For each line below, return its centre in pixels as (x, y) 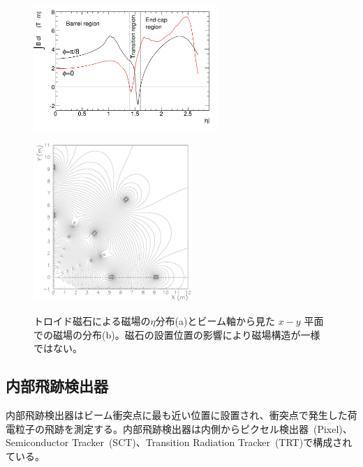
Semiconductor (37, 442)
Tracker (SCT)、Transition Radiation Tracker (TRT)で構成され (212, 442)
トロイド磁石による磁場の (92, 320)
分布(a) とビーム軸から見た (215, 320)
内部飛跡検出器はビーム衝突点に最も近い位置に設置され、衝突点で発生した (177, 414)
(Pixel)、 (333, 428)
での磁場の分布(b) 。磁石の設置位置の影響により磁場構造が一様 (177, 334)
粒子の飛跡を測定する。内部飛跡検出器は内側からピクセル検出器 (162, 428)
